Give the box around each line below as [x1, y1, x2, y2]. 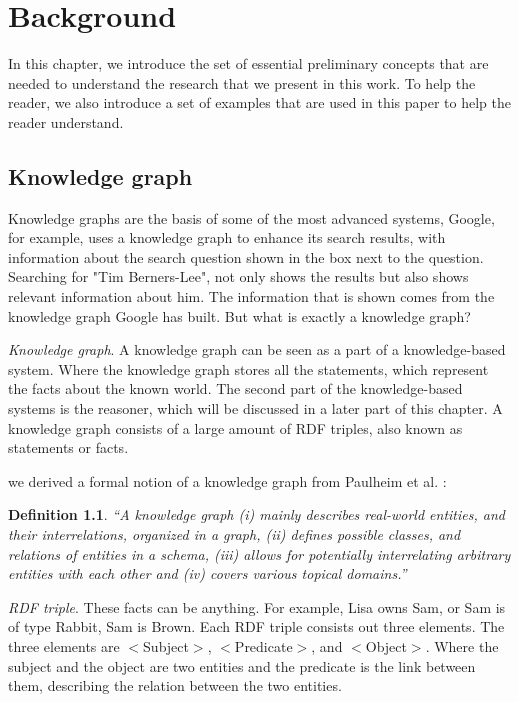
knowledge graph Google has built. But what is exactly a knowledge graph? [8, 305, 471, 326]
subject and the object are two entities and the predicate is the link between [8, 655, 476, 676]
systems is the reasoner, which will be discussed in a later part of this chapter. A [8, 398, 503, 419]
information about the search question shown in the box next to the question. [8, 246, 484, 267]
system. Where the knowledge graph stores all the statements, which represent [8, 358, 489, 379]
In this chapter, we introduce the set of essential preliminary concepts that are [8, 53, 489, 74]
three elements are [8, 635, 120, 656]
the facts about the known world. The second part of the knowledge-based [8, 378, 463, 399]
